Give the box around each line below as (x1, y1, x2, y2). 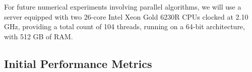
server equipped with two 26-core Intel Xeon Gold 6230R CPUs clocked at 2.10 (4, 11, 248, 22)
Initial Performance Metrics (4, 55, 152, 71)
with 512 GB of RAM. (4, 31, 73, 41)
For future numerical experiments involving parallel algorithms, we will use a (4, 2, 241, 12)
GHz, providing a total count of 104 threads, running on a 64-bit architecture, (4, 21, 245, 32)
